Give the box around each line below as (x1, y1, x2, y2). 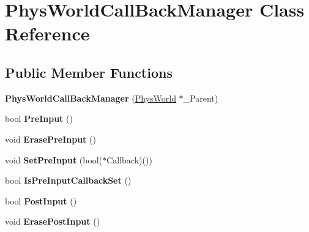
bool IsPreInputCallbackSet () (5, 174, 132, 187)
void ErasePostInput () (5, 215, 100, 228)
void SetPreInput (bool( (5, 153, 103, 166)
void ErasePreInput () (5, 132, 96, 145)
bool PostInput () (5, 194, 77, 207)
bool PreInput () (5, 112, 73, 125)
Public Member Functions (5, 62, 173, 81)
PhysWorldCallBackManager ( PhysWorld (5, 91, 176, 104)
